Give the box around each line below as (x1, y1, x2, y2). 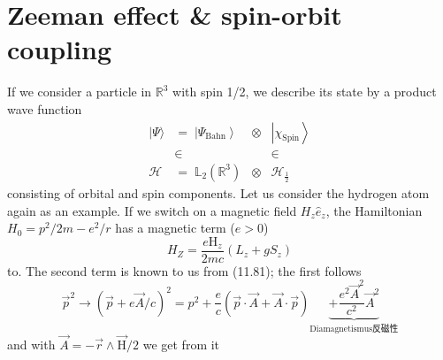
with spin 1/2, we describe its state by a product (172, 82, 437, 101)
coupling (7, 31, 112, 67)
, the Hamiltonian (325, 201, 423, 219)
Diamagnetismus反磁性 (309, 325, 399, 334)
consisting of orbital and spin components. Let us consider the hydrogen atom (7, 184, 430, 203)
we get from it (142, 334, 220, 353)
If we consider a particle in (7, 82, 152, 101)
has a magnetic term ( (115, 218, 235, 237)
